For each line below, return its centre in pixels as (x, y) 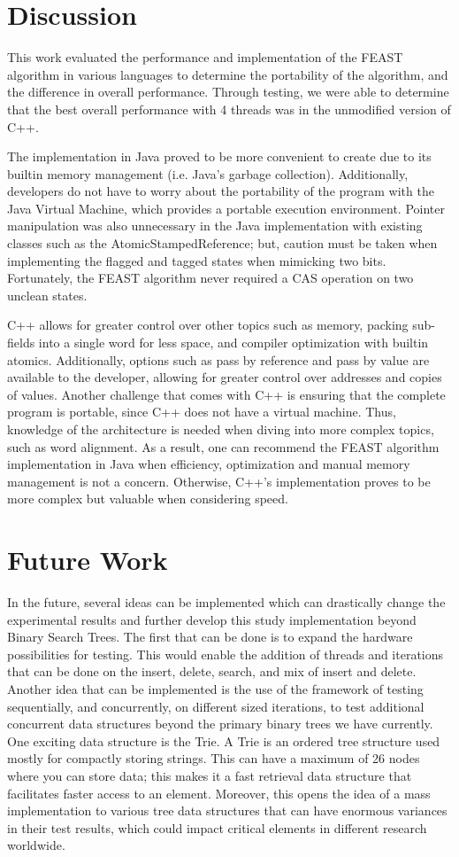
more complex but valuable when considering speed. (148, 499)
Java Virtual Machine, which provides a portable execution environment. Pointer (226, 208)
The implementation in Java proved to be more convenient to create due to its (219, 156)
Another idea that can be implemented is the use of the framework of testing (215, 689)
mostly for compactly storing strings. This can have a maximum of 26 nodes (214, 758)
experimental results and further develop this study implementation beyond (212, 619)
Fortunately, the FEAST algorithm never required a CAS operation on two (210, 278)
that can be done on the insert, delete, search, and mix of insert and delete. (212, 671)
